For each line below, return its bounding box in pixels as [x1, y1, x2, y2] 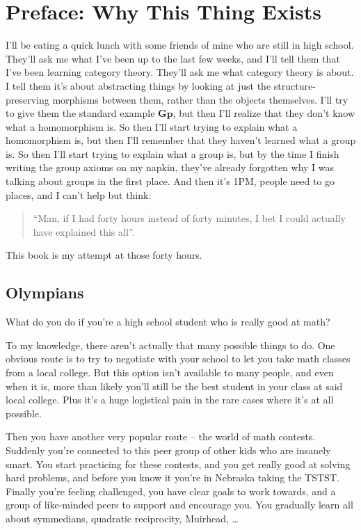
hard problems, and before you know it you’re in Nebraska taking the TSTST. [6, 470, 339, 485]
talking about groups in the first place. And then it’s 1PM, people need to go [6, 174, 335, 188]
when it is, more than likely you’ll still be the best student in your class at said [6, 378, 343, 393]
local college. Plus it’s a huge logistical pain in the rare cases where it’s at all [6, 392, 334, 407]
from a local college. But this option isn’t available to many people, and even [6, 365, 334, 380]
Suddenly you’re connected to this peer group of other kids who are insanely [6, 442, 331, 457]
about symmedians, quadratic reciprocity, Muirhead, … [6, 511, 239, 525]
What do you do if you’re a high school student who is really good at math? [6, 314, 330, 329]
